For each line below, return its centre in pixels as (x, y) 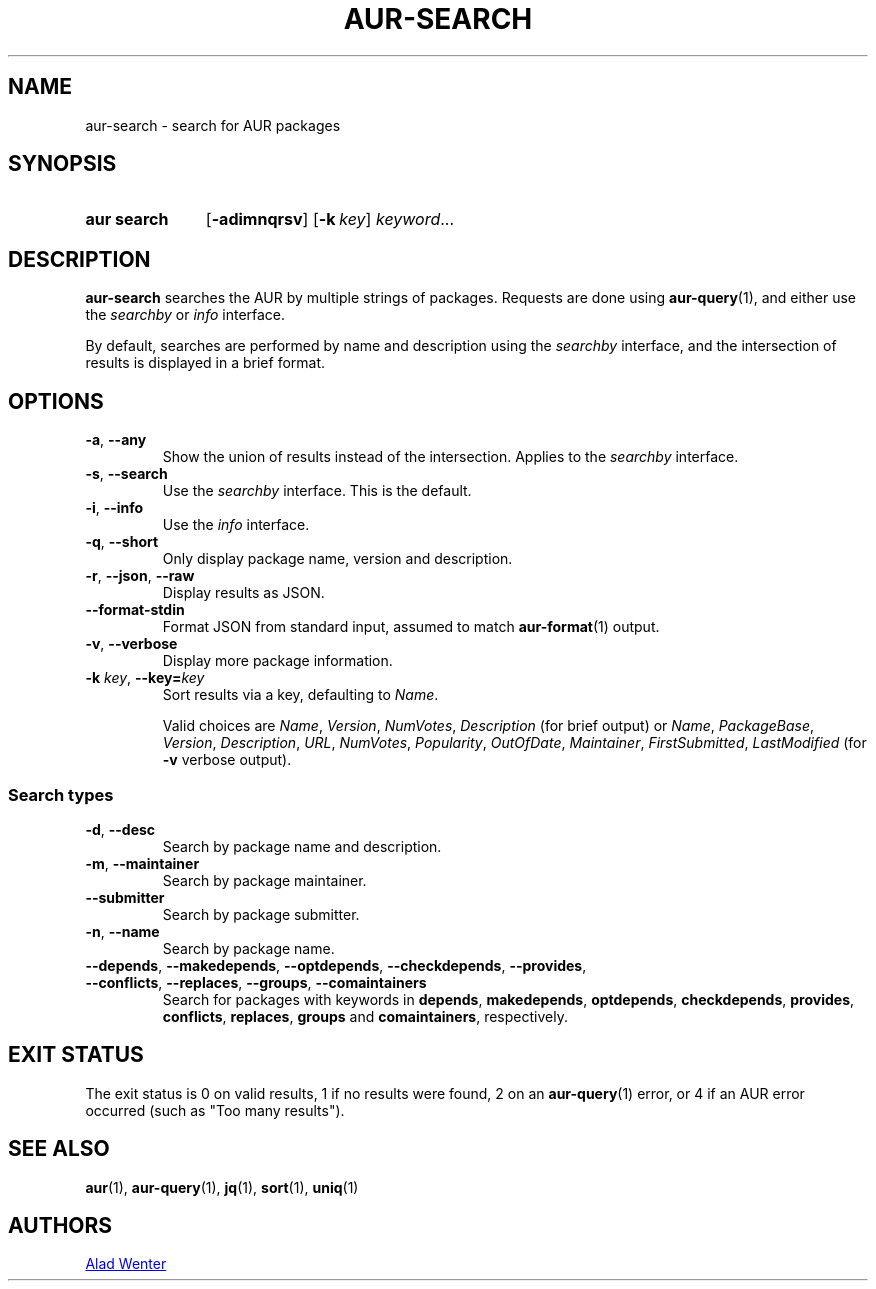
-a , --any (116, 440)
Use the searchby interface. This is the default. (317, 491)
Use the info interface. (236, 525)
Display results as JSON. (243, 593)
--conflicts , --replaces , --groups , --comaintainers (256, 982)
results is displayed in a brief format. (205, 363)
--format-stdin (135, 610)
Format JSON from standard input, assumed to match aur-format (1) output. (411, 627)
